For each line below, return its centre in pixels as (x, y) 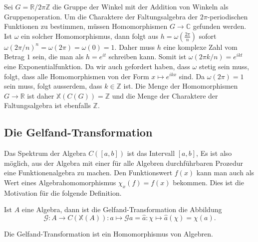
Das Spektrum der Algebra (45, 153)
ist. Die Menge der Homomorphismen (181, 86)
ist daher (41, 95)
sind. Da (192, 76)
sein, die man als (58, 57)
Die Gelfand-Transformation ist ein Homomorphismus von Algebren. (109, 234)
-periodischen (228, 16)
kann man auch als (225, 173)
